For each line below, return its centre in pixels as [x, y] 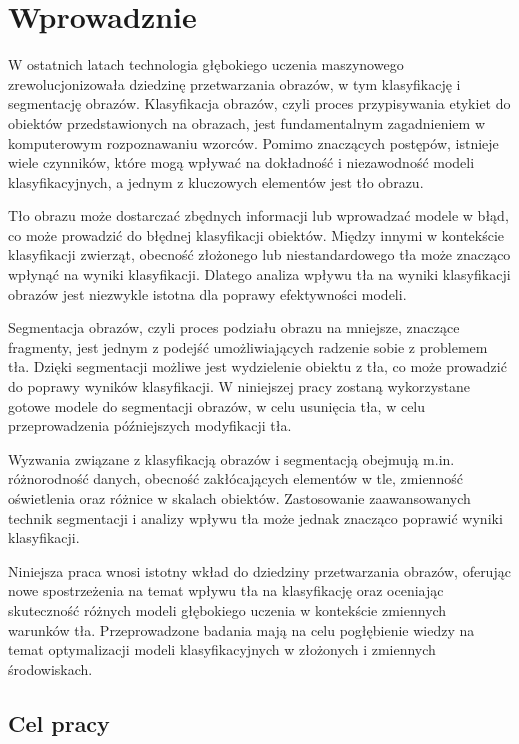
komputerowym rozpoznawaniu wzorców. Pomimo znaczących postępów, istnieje [253, 142]
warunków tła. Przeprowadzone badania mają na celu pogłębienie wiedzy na [241, 629]
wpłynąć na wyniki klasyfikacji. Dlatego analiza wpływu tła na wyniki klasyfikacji [259, 274]
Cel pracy [59, 722]
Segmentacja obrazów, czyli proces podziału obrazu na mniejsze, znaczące [234, 327]
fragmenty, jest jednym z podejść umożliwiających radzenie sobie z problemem [248, 346]
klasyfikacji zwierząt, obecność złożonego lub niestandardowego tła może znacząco [259, 254]
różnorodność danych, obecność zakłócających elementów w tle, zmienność [235, 478]
